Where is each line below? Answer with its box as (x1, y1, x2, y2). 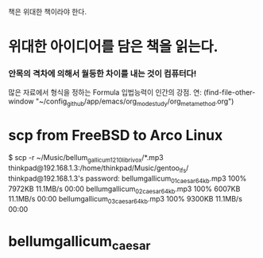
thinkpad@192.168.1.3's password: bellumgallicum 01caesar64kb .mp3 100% (8, 174, 247, 185)
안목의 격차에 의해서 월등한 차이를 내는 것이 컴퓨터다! (8, 68, 197, 80)
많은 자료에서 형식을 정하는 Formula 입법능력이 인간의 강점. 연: (8, 88, 203, 97)
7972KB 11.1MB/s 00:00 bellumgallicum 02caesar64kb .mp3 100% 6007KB (8, 184, 241, 195)
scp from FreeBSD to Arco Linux (8, 127, 223, 145)
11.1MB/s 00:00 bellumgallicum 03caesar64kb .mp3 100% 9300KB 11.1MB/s (8, 194, 242, 205)
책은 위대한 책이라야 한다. (8, 7, 87, 16)
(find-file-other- (203, 88, 256, 97)
